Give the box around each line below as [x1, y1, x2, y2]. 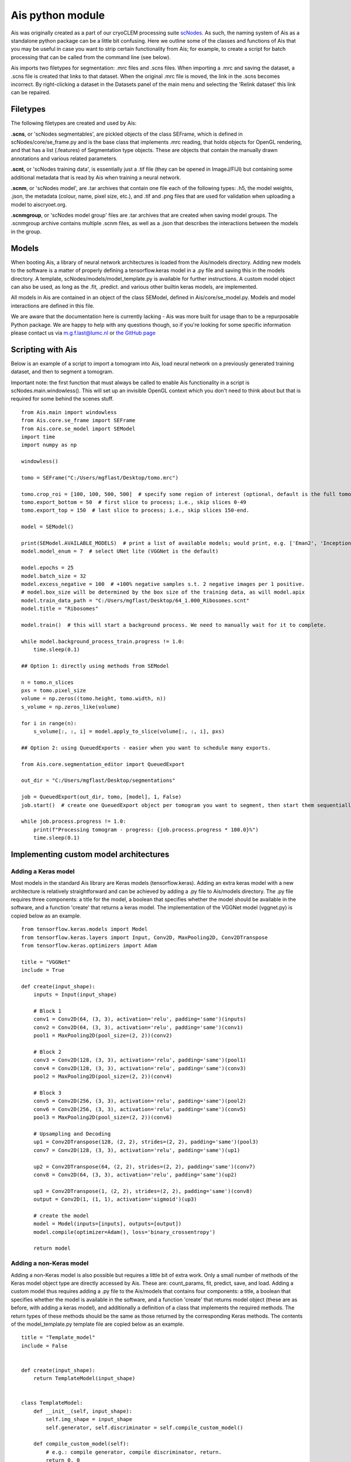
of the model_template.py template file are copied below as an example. [11, 1320, 184, 1327]
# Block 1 [33, 1008, 61, 1015]
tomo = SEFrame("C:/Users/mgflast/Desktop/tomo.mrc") [21, 474, 178, 481]
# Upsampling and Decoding [33, 1130, 111, 1137]
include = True [21, 967, 65, 974]
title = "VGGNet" [21, 958, 71, 965]
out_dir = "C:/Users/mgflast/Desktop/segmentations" [21, 777, 175, 784]
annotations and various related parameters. [11, 155, 118, 162]
